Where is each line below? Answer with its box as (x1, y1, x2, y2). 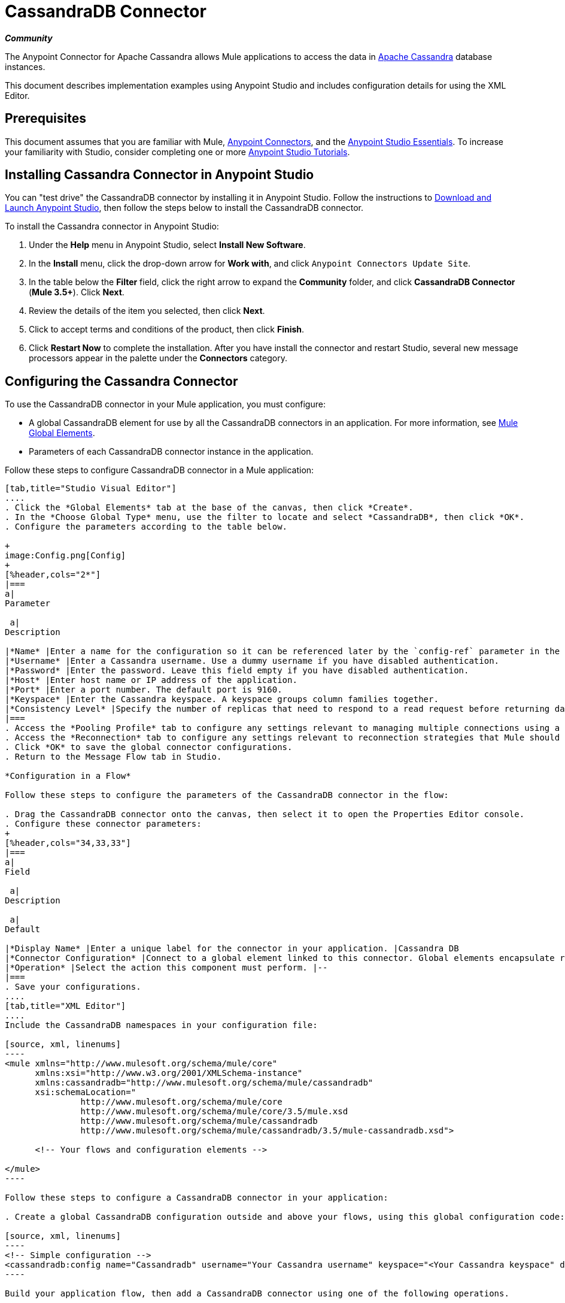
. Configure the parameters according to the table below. (5, 522, 288, 532)
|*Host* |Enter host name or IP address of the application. (5, 675, 297, 685)
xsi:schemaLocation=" (35, 1087, 136, 1098)
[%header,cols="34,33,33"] (5, 838, 131, 848)
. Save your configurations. (5, 982, 141, 992)
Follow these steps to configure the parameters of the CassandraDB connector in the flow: (5, 790, 449, 800)
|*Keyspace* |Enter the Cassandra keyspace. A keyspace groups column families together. (5, 694, 439, 705)
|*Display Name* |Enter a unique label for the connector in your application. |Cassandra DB (5, 944, 459, 954)
